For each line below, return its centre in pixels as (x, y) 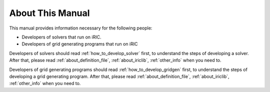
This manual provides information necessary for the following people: (81, 28)
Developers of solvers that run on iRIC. (61, 37)
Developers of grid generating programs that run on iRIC (80, 44)
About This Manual (49, 13)
